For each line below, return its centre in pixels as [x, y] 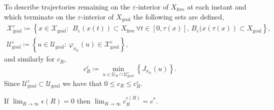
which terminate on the [40, 16]
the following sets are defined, [178, 16]
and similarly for [29, 59]
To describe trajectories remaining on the [67, 6]
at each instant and [217, 6]
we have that [82, 83]
